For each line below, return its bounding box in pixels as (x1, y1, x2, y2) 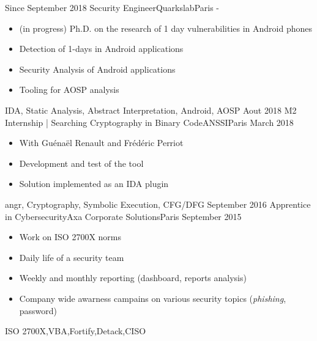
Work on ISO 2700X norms (19, 230, 122, 243)
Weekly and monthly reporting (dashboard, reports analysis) (19, 271, 247, 284)
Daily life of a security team (19, 251, 124, 263)
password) (19, 304, 58, 317)
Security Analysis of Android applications (19, 62, 176, 75)
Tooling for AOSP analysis (19, 83, 119, 96)
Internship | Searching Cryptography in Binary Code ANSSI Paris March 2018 (5, 116, 294, 128)
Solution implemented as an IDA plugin (19, 177, 169, 190)
